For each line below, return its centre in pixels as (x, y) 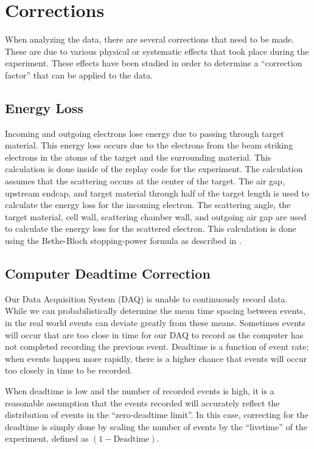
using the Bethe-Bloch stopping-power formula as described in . (123, 241)
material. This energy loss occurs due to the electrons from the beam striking (149, 145)
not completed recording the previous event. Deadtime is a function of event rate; (157, 346)
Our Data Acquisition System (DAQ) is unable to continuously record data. (146, 298)
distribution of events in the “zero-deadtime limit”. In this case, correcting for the (157, 415)
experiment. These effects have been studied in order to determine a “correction (154, 63)
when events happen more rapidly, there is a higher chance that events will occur (156, 358)
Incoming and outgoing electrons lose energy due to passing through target (145, 133)
